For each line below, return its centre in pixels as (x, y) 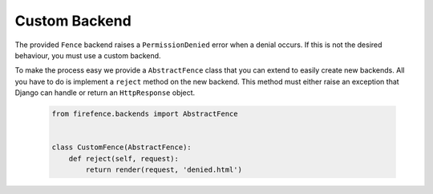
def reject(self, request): (124, 158)
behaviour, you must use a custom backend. (88, 55)
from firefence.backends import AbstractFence (145, 114)
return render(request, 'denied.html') (164, 170)
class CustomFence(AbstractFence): (121, 147)
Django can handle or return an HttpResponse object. (105, 93)
